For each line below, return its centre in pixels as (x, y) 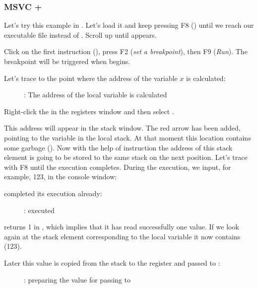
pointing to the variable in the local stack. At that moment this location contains (128, 137)
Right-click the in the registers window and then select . (89, 111)
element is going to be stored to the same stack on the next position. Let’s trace (126, 157)
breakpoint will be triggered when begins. (67, 61)
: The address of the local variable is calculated (96, 95)
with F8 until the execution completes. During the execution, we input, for (118, 167)
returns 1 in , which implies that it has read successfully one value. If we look (122, 227)
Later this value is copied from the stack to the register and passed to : (112, 262)
